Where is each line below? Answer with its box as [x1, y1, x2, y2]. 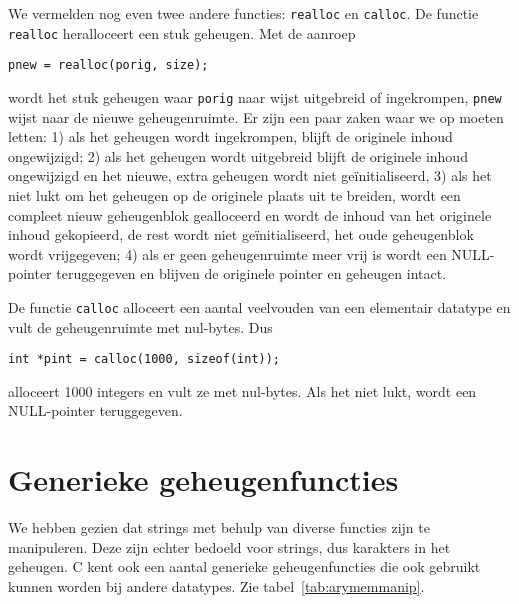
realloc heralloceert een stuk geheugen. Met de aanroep [8, 22, 356, 43]
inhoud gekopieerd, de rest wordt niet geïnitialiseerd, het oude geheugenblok [8, 224, 474, 245]
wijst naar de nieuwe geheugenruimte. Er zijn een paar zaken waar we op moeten [8, 106, 504, 127]
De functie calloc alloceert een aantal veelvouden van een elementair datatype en [8, 296, 511, 317]
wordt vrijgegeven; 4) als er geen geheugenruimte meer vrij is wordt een [8, 243, 447, 264]
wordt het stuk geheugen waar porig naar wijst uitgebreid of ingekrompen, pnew [8, 86, 502, 107]
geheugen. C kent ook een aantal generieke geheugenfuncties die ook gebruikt [8, 556, 481, 577]
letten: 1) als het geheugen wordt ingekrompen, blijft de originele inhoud [8, 126, 453, 147]
